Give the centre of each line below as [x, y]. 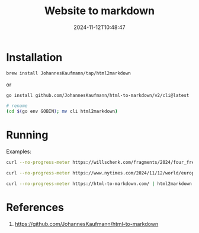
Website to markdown [99, 11]
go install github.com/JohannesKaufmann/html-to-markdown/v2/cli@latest [98, 95]
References [35, 207]
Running [27, 135]
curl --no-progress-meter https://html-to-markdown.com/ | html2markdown [99, 184]
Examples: [19, 151]
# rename [17, 106]
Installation [34, 57]
